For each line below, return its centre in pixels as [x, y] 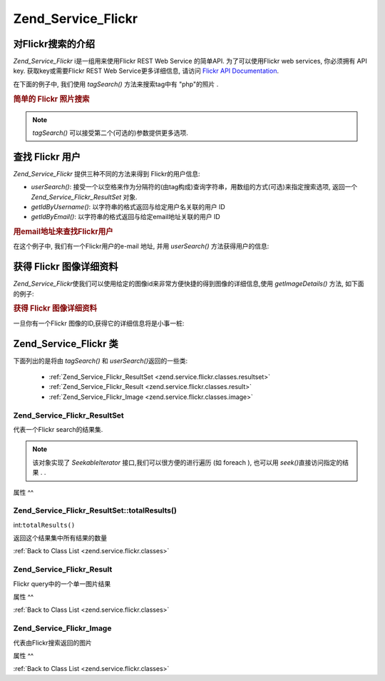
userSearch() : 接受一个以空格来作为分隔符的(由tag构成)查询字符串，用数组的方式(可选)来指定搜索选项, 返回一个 [194, 187]
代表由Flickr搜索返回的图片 [52, 642]
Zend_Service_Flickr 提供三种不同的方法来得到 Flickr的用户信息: [107, 173]
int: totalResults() [44, 525]
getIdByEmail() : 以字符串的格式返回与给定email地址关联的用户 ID [125, 217]
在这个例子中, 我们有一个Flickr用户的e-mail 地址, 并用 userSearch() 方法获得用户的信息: [141, 246]
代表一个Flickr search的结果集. [58, 429]
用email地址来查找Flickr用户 [63, 232]
